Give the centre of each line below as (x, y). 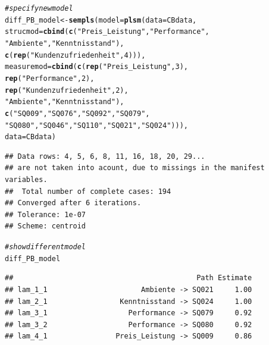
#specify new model (39, 8)
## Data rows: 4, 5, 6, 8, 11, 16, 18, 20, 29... (105, 156)
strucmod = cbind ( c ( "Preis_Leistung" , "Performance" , (107, 32)
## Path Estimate (129, 278)
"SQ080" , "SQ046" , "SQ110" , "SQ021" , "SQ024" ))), (96, 125)
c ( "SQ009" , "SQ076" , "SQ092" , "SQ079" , (77, 113)
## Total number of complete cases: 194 (88, 191)
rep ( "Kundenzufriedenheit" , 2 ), (67, 90)
